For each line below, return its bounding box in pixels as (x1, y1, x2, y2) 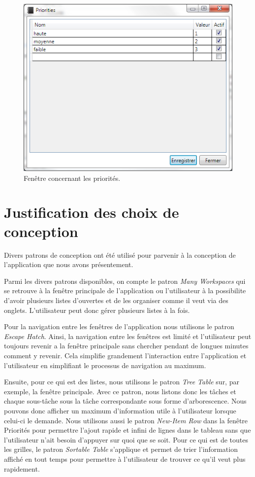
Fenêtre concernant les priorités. (24, 172, 121, 183)
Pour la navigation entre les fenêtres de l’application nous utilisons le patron (4, 321, 234, 332)
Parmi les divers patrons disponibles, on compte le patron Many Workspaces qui (4, 275, 246, 286)
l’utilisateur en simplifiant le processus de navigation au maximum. (4, 360, 206, 370)
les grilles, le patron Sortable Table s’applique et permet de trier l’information (4, 444, 238, 454)
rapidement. (4, 463, 40, 474)
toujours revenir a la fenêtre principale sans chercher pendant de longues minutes (4, 341, 249, 351)
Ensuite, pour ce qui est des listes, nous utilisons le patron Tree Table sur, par (4, 376, 239, 387)
